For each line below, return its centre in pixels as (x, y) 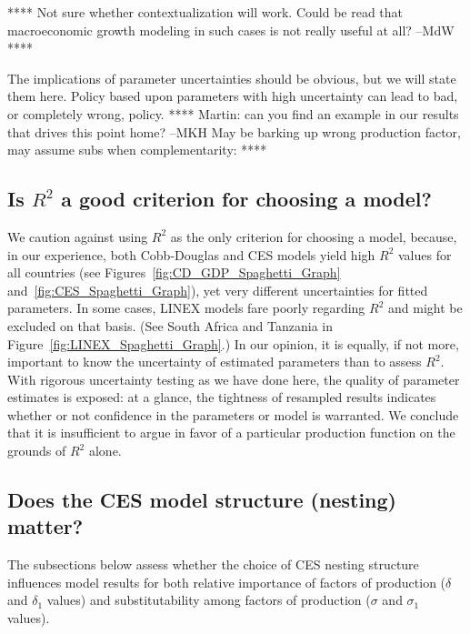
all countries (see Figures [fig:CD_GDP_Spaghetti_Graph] (174, 272)
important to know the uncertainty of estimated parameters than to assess (215, 362)
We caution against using (78, 236)
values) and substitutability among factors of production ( (209, 600)
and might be (425, 308)
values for (425, 254)
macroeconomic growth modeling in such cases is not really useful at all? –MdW (231, 30)
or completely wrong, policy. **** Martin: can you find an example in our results (233, 113)
